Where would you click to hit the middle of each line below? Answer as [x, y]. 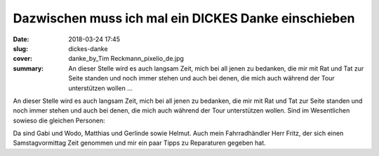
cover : [23, 59]
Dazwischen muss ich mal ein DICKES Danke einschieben [184, 18]
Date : [21, 39]
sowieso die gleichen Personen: [59, 120]
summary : [28, 68]
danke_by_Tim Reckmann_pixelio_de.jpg [126, 59]
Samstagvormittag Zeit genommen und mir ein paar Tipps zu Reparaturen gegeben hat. [139, 143]
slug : [20, 48]
